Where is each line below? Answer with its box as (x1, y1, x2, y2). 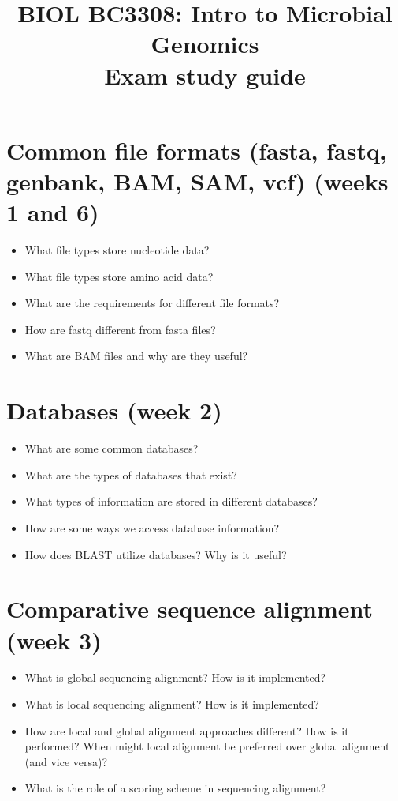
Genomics (151, 28, 259, 60)
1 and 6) (6, 196, 99, 228)
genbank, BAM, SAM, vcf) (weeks (6, 164, 389, 197)
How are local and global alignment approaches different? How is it (24, 722, 349, 739)
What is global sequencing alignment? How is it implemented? (24, 669, 326, 686)
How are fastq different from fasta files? (24, 321, 216, 337)
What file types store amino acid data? (24, 268, 214, 284)
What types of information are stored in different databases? (24, 493, 318, 510)
